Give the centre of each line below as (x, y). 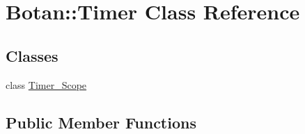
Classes (32, 55)
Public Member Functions (101, 122)
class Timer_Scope (46, 84)
